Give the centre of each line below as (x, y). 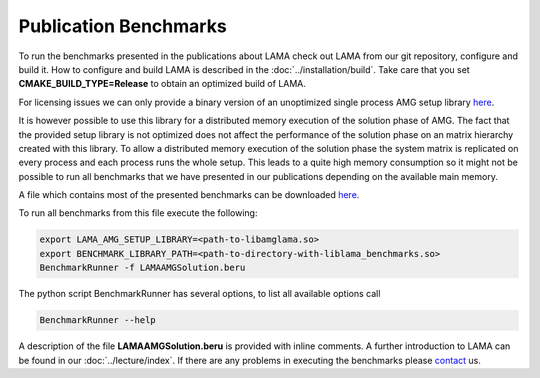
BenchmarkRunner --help (98, 320)
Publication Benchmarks (122, 26)
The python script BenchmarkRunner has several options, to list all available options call (199, 294)
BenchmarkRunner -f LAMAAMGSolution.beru (142, 268)
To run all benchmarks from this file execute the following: (138, 213)
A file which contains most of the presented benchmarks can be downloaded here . (189, 195)
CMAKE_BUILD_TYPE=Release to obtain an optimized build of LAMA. (162, 84)
